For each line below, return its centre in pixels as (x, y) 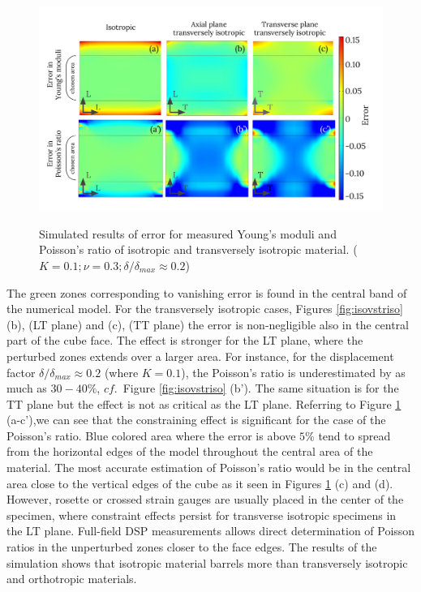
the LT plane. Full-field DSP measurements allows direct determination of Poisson (211, 531)
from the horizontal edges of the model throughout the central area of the (190, 451)
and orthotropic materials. (72, 579)
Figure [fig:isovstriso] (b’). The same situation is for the (261, 388)
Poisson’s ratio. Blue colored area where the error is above (151, 435)
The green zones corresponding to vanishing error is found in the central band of (207, 292)
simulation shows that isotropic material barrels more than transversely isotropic (207, 562)
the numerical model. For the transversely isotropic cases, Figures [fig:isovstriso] (205, 309)
